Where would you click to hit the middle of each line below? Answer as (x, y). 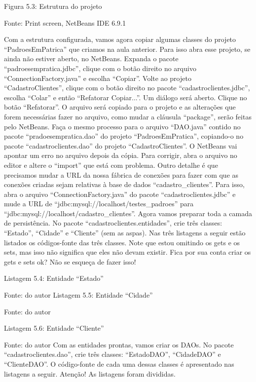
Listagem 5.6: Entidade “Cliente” (54, 328)
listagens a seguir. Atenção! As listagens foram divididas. (90, 373)
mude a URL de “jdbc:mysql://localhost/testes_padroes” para (99, 204)
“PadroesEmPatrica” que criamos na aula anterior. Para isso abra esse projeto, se (127, 49)
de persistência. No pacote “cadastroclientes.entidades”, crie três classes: (113, 223)
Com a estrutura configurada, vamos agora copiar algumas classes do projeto (120, 39)
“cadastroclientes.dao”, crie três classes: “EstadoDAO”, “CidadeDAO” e (112, 354)
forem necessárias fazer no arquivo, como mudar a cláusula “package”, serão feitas (128, 116)
